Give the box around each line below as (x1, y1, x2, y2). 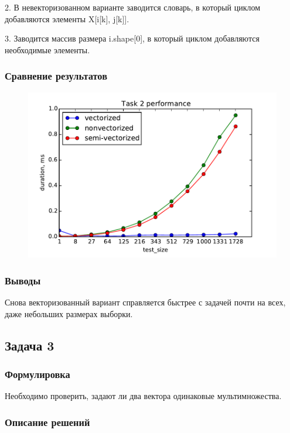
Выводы (5, 273, 41, 287)
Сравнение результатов (5, 68, 107, 83)
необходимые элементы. (5, 43, 90, 56)
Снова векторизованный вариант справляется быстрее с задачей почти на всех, (5, 296, 286, 308)
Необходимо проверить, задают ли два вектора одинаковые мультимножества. (5, 390, 282, 402)
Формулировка (5, 366, 70, 381)
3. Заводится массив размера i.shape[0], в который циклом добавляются (5, 32, 260, 44)
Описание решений (5, 414, 90, 429)
